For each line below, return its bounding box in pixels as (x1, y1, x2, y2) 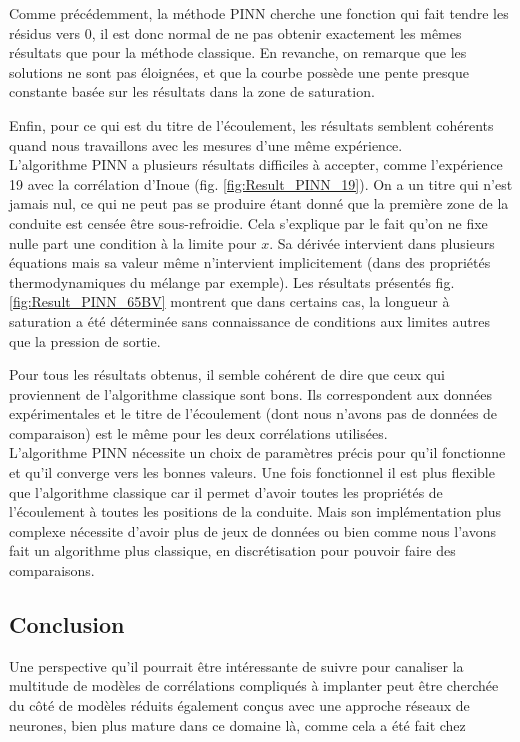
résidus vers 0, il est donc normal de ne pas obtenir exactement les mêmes (9, 22, 462, 43)
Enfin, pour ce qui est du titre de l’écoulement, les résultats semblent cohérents (9, 114, 494, 135)
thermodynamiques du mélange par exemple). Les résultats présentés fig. (9, 271, 455, 292)
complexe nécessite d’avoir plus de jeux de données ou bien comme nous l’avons (9, 520, 496, 541)
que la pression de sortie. (9, 330, 161, 351)
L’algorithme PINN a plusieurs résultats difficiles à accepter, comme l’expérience (9, 154, 503, 175)
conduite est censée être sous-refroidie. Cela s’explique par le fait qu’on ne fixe (9, 212, 488, 233)
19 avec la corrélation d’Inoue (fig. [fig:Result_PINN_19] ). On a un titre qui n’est (9, 173, 513, 194)
